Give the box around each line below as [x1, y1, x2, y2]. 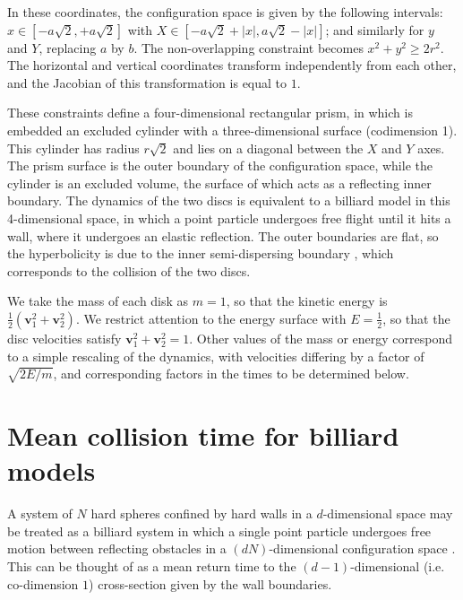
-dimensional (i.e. [350, 556, 445, 575]
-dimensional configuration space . [269, 539, 456, 558]
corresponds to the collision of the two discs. [7, 261, 251, 280]
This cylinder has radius [7, 138, 140, 157]
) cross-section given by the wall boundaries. [89, 574, 332, 593]
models [7, 452, 96, 489]
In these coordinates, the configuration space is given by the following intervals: [7, 3, 443, 21]
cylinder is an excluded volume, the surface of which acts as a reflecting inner [7, 173, 432, 192]
